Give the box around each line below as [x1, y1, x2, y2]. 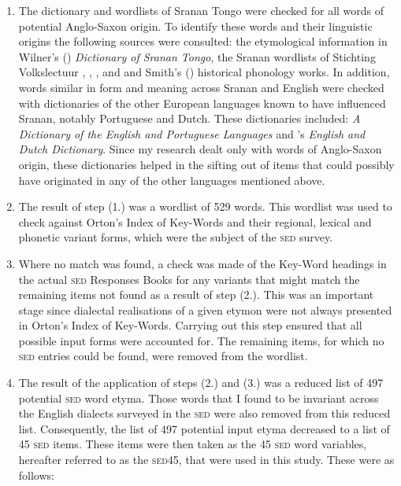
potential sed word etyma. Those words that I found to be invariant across [18, 389, 379, 406]
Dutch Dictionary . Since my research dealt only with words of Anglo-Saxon [18, 141, 382, 157]
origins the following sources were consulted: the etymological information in [18, 33, 388, 50]
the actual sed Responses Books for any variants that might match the [18, 271, 360, 287]
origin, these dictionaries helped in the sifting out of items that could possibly [18, 156, 395, 172]
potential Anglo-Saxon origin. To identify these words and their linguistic [18, 17, 373, 34]
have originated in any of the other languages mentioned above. [18, 171, 325, 188]
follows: [18, 466, 54, 483]
